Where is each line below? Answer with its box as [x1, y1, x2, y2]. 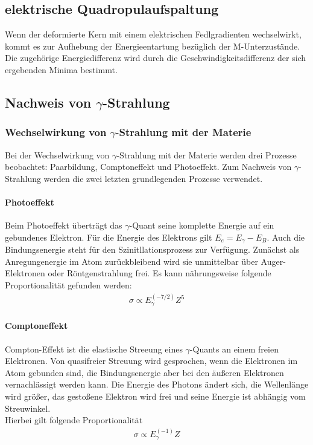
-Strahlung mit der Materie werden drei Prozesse [116, 148, 297, 161]
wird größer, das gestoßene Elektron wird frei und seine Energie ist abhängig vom [5, 390, 306, 403]
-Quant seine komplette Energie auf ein [129, 219, 274, 232]
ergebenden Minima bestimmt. [5, 63, 118, 76]
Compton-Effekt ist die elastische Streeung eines [5, 342, 183, 355]
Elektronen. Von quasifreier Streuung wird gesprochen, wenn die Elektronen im [5, 354, 298, 367]
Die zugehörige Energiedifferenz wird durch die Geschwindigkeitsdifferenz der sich [5, 51, 306, 64]
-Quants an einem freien [189, 342, 279, 355]
